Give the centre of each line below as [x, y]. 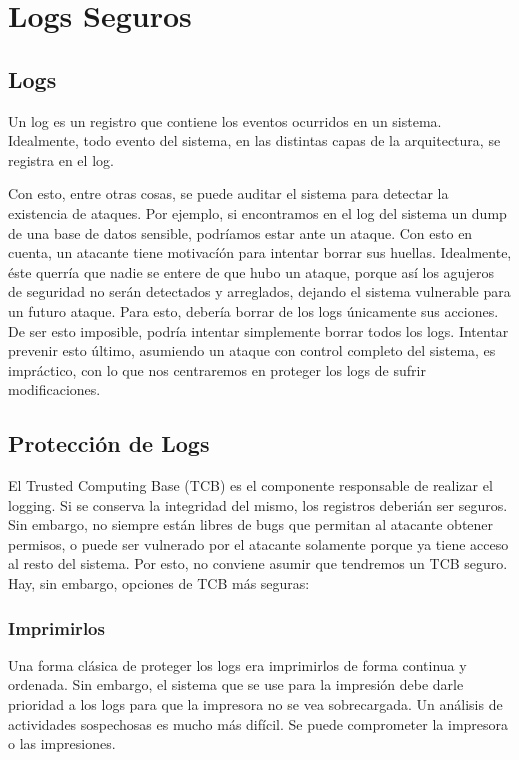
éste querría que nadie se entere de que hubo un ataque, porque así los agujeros [251, 271]
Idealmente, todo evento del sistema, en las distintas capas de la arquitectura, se [254, 140]
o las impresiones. [62, 743]
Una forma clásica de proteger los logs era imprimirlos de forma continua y [237, 664]
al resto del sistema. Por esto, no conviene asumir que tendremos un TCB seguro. [258, 563]
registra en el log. [61, 159]
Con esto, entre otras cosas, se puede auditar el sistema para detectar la [228, 193]
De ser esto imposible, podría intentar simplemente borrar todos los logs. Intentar [258, 330]
